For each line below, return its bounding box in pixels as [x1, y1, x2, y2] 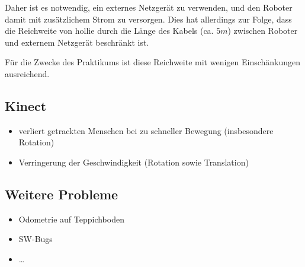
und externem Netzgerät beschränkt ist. [5, 36, 149, 48]
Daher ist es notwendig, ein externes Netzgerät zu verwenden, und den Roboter [5, 1, 293, 13]
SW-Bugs [18, 233, 53, 245]
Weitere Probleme [5, 185, 118, 203]
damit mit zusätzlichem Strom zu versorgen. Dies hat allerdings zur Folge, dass [5, 12, 292, 25]
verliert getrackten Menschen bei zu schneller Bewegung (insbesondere [18, 124, 274, 136]
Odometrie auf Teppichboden [18, 212, 124, 225]
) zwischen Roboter [227, 24, 298, 37]
